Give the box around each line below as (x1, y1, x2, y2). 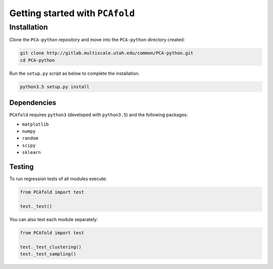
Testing (9, 163, 34, 171)
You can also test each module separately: (9, 216, 98, 222)
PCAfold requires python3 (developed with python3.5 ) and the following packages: (9, 112, 188, 118)
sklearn (22, 149, 41, 155)
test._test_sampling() (20, 251, 76, 257)
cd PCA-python (20, 57, 55, 63)
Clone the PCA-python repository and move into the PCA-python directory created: (9, 37, 185, 43)
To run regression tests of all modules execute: (9, 176, 107, 182)
